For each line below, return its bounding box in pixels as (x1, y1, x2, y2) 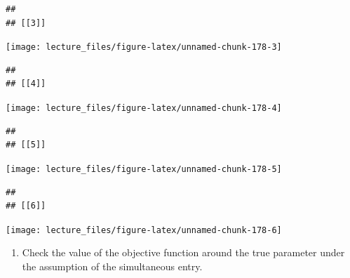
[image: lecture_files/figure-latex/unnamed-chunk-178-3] (6, 42, 282, 53)
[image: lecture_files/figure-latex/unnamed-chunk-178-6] (6, 225, 282, 235)
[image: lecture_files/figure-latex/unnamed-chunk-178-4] (6, 103, 282, 114)
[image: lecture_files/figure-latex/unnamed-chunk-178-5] (6, 164, 282, 174)
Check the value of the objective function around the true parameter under (22, 245, 345, 260)
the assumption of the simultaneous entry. (22, 258, 203, 273)
